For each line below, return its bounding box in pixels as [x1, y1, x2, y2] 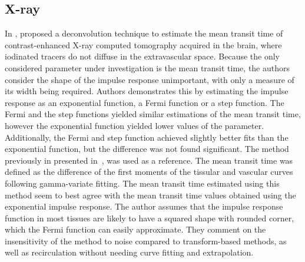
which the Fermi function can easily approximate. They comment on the [5, 223, 266, 236]
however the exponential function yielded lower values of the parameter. [5, 119, 264, 131]
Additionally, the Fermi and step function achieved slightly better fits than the [5, 131, 289, 143]
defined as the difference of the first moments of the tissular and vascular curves [5, 165, 293, 178]
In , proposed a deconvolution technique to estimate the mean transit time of [5, 27, 283, 39]
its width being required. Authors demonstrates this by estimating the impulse [5, 85, 289, 97]
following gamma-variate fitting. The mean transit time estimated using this [5, 177, 280, 189]
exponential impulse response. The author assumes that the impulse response [5, 200, 283, 213]
